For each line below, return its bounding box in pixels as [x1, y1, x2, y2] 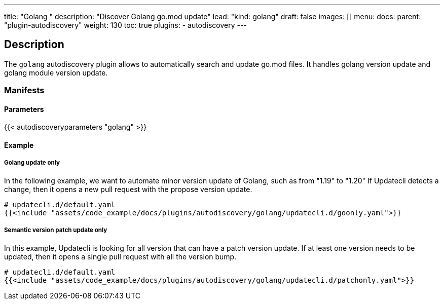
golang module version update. [4, 68, 108, 77]
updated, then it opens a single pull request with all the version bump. [4, 252, 237, 261]
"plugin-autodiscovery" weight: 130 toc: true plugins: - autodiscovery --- [4, 21, 247, 29]
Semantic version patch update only [4, 226, 107, 234]
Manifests [4, 85, 45, 96]
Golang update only [4, 159, 60, 167]
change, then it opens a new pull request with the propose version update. [4, 184, 252, 194]
